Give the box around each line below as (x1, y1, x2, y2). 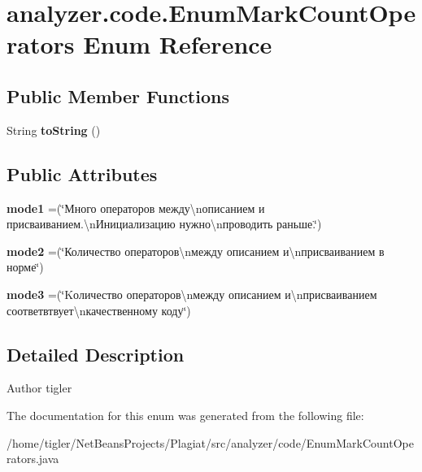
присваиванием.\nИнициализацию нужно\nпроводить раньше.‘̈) (7, 215, 322, 232)
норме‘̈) (7, 258, 44, 275)
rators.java (7, 450, 59, 467)
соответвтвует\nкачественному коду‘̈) (7, 301, 191, 318)
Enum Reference (83, 28, 272, 61)
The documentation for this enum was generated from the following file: (7, 406, 364, 423)
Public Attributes (7, 161, 158, 186)
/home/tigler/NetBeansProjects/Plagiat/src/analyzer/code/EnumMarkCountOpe (7, 434, 414, 451)
